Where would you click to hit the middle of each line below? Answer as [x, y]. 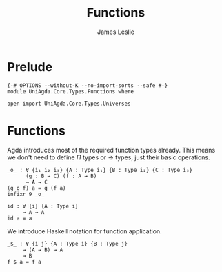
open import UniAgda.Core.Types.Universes [69, 104]
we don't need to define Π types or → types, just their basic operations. [109, 157]
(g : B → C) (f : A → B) [61, 176]
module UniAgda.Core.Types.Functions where [71, 91]
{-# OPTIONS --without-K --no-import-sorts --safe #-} [88, 85]
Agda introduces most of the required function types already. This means [111, 150]
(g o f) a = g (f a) [37, 188]
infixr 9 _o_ [26, 194]
